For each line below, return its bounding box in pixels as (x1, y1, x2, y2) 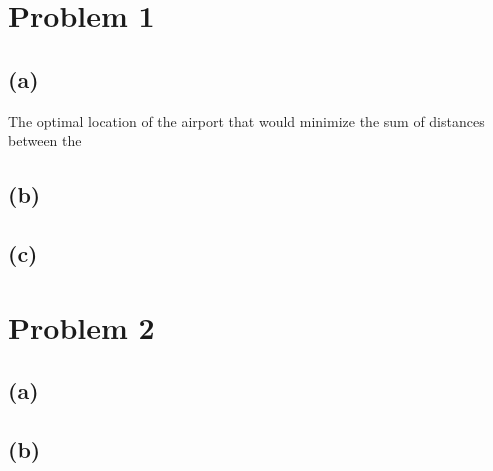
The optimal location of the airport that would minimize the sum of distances (8, 110, 485, 131)
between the (8, 130, 82, 151)
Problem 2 (8, 306, 155, 347)
